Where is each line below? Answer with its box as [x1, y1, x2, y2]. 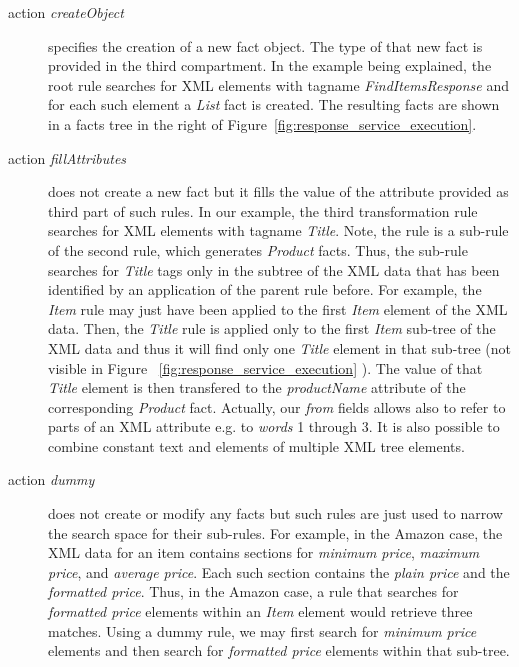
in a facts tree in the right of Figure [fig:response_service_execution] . [48, 113, 477, 134]
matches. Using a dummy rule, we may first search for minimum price [48, 620, 477, 641]
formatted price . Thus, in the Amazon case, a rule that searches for [48, 581, 459, 602]
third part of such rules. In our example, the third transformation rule [48, 200, 478, 221]
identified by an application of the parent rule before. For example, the [48, 279, 482, 300]
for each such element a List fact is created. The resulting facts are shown [48, 94, 500, 115]
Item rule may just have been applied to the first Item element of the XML [48, 298, 508, 319]
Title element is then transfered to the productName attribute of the [48, 377, 466, 398]
